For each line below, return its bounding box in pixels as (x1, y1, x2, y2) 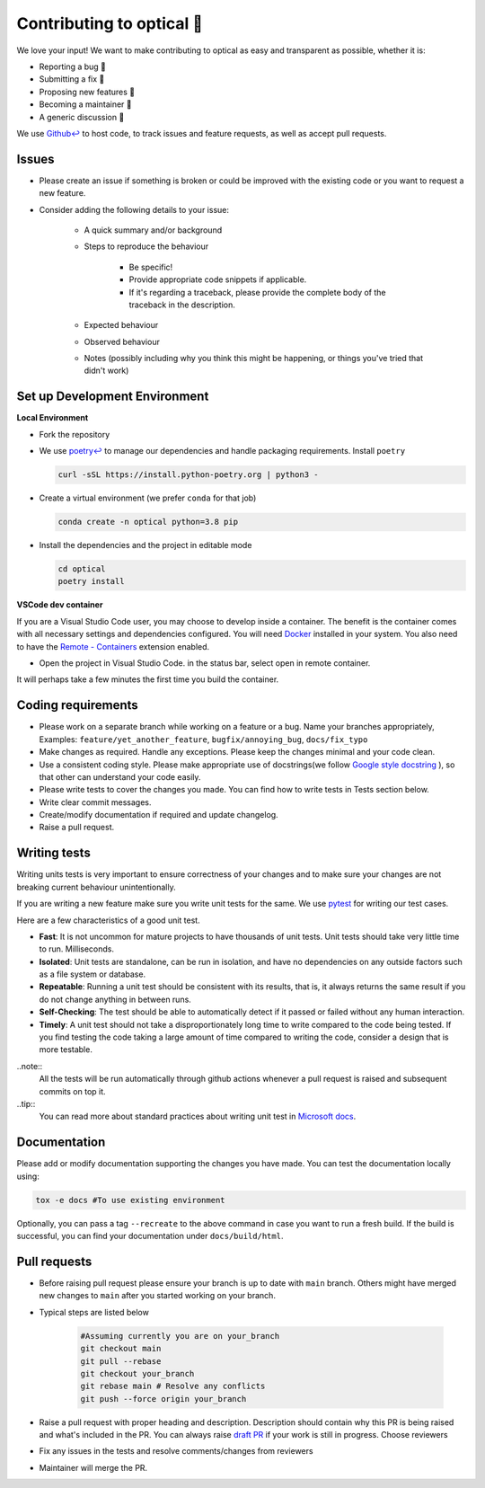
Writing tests (16, 846, 92, 861)
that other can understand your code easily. (39, 771, 201, 782)
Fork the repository (39, 429, 110, 439)
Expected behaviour (84, 320, 159, 331)
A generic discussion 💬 (39, 111, 125, 122)
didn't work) (84, 365, 129, 376)
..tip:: (16, 1099, 36, 1109)
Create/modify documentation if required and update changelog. (39, 810, 278, 820)
